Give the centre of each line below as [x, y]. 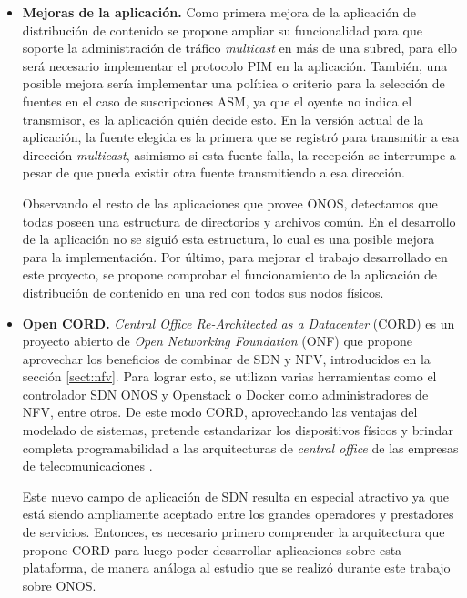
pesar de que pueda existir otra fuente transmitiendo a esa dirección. [213, 172]
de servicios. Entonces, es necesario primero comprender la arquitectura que [233, 532]
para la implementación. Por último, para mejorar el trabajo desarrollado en [235, 256]
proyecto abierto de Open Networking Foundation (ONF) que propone [217, 341]
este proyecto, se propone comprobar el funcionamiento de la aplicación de [230, 274]
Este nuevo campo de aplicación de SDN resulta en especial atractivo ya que [235, 496]
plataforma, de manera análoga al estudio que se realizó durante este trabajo [236, 568]
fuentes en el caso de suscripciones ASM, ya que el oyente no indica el [217, 101]
